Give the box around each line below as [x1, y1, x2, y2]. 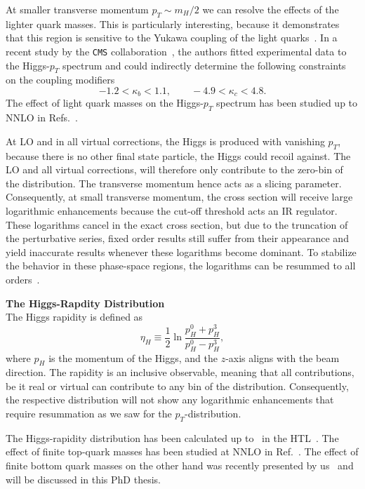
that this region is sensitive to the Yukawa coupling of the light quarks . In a [6, 30, 338, 45]
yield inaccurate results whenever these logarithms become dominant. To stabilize [6, 244, 357, 259]
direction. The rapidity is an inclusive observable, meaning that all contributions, [6, 365, 354, 380]
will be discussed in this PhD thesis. [6, 471, 161, 486]
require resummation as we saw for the [6, 406, 172, 421]
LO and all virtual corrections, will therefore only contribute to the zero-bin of [6, 162, 343, 177]
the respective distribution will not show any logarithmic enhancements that [6, 392, 334, 407]
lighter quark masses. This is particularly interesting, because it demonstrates [6, 16, 340, 31]
